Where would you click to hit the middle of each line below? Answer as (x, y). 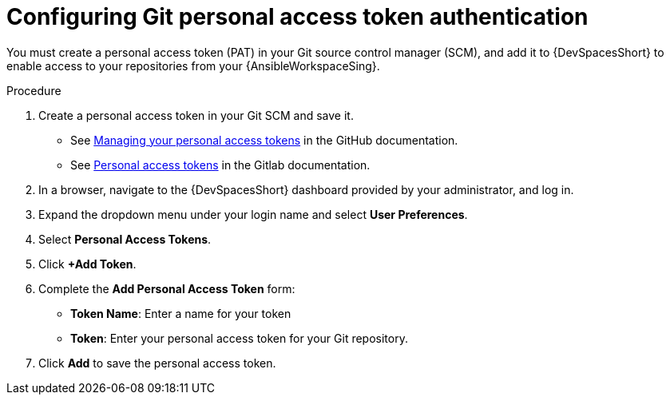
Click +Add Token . (87, 264)
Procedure (34, 90)
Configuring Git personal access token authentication (297, 17)
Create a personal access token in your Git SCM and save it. (196, 115)
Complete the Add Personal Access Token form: (167, 288)
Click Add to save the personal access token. (157, 363)
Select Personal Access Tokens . (125, 239)
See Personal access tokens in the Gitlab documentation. (220, 165)
